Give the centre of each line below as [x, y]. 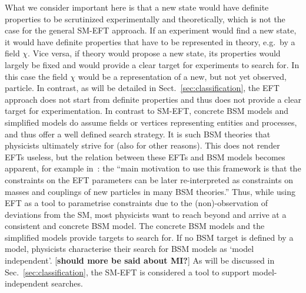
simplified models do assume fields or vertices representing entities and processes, [151, 122]
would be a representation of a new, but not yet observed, [182, 76]
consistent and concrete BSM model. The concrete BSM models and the [135, 226]
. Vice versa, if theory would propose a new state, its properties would [154, 53]
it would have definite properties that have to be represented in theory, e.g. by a [150, 41]
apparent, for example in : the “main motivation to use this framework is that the [153, 168]
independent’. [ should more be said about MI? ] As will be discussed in [140, 260]
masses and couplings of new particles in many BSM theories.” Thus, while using [150, 191]
